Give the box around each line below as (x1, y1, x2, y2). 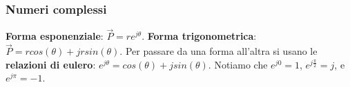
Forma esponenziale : (6, 29, 104, 43)
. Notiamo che (208, 57, 268, 71)
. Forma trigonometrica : (142, 29, 257, 43)
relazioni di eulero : (6, 57, 96, 71)
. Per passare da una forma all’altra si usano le (119, 44, 318, 58)
